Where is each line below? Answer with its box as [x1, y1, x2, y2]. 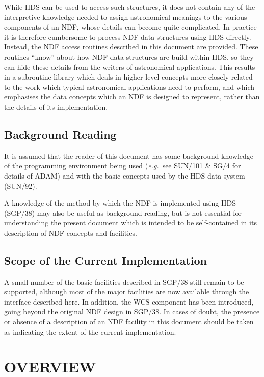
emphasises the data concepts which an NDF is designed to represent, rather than [4, 91, 260, 102]
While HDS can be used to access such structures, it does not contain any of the [4, 2, 255, 12]
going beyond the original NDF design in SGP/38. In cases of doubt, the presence [4, 306, 260, 317]
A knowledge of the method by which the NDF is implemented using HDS [4, 197, 236, 208]
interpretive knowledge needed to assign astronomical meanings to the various [4, 11, 247, 22]
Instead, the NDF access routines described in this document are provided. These [4, 41, 258, 52]
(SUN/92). [4, 180, 37, 191]
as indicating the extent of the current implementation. [4, 326, 176, 337]
